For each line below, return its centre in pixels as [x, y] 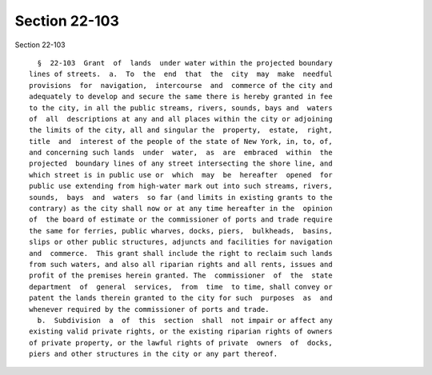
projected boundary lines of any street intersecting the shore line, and [181, 164]
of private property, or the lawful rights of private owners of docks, [181, 343]
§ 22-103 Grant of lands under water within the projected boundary [185, 63]
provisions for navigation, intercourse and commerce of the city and [181, 85]
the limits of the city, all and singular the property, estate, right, [181, 130]
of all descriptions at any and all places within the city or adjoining [181, 119]
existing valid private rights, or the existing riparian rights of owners [181, 331]
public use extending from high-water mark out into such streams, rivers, [181, 186]
